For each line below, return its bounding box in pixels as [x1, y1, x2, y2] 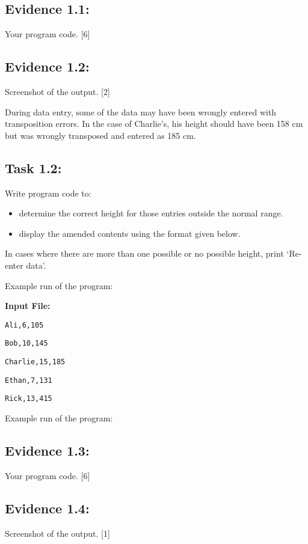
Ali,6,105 [5, 320, 44, 329]
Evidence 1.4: [5, 498, 90, 517]
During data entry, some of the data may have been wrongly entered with [5, 105, 277, 118]
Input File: [5, 299, 51, 312]
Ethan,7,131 [5, 376, 52, 385]
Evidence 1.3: [5, 441, 90, 459]
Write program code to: [5, 186, 91, 199]
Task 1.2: [5, 158, 62, 177]
